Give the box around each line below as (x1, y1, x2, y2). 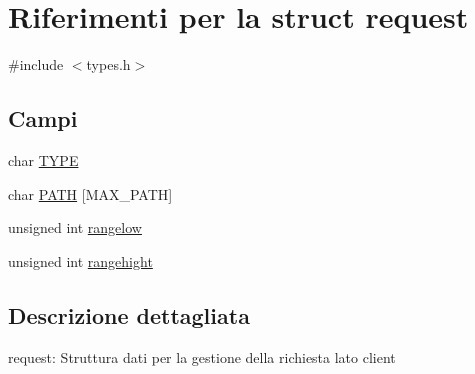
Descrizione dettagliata (8, 299, 250, 330)
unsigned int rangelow (8, 217, 142, 238)
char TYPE (8, 149, 79, 170)
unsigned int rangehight (8, 250, 153, 271)
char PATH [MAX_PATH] (8, 183, 173, 204)
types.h (86, 54, 131, 75)
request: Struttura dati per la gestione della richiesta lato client (8, 346, 396, 367)
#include (8, 54, 64, 75)
